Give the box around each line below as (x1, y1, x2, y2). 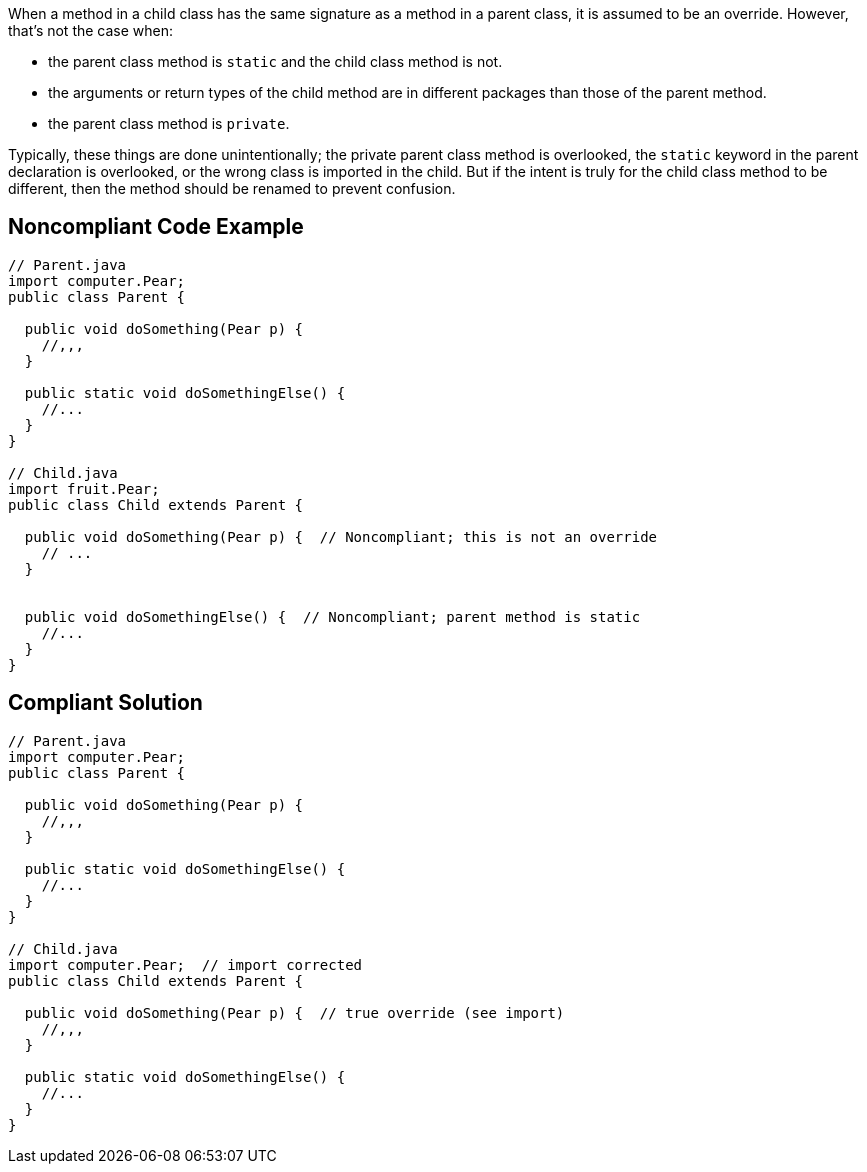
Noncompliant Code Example (8, 214, 304, 240)
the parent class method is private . (48, 115, 290, 132)
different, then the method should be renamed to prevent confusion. (8, 180, 456, 197)
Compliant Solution (8, 690, 203, 716)
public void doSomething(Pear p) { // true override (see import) (24, 1004, 565, 1021)
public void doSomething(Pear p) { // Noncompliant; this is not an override (24, 528, 658, 545)
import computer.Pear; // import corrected (8, 956, 363, 973)
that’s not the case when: (8, 22, 174, 39)
